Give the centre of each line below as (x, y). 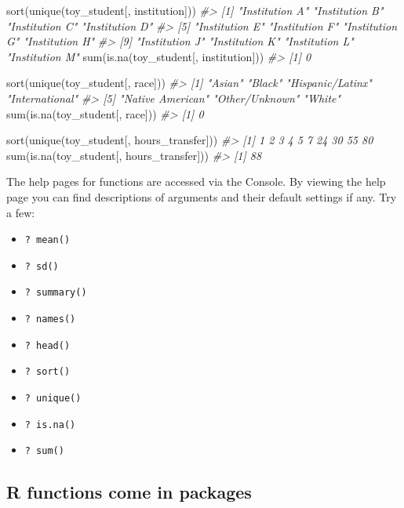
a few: (21, 212)
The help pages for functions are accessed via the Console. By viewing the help (196, 181)
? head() (47, 345)
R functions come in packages (129, 492)
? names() (50, 319)
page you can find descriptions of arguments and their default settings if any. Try (202, 196)
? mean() (47, 240)
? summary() (56, 293)
